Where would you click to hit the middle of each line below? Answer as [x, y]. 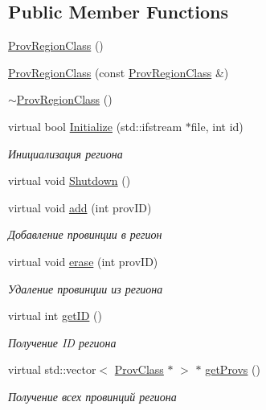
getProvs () [233, 369]
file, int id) [217, 126]
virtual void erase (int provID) [83, 261]
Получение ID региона [62, 342]
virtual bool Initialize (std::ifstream [95, 126]
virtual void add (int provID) [80, 207]
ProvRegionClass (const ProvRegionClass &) [119, 72]
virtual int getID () [55, 316]
